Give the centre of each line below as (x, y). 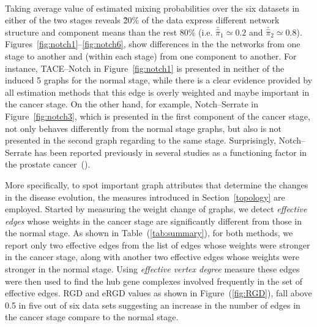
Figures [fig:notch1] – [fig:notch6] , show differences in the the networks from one (153, 44)
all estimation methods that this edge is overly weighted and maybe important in (157, 92)
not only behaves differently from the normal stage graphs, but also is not (144, 128)
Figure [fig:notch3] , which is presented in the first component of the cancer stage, (158, 116)
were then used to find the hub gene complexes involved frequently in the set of (154, 281)
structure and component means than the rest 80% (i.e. (109, 32)
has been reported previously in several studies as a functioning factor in (171, 152)
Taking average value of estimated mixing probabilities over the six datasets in (152, 8)
